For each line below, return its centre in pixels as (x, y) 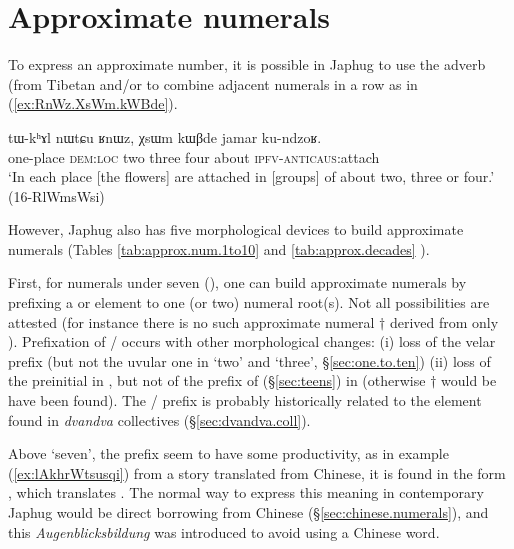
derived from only (444, 321)
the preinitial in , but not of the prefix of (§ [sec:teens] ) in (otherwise (217, 380)
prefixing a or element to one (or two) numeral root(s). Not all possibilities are (249, 302)
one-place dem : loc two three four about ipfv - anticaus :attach (194, 156)
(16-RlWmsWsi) (56, 195)
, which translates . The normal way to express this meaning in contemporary (246, 492)
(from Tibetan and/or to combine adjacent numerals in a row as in (213, 83)
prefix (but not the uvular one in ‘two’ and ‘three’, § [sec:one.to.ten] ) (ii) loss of (249, 360)
